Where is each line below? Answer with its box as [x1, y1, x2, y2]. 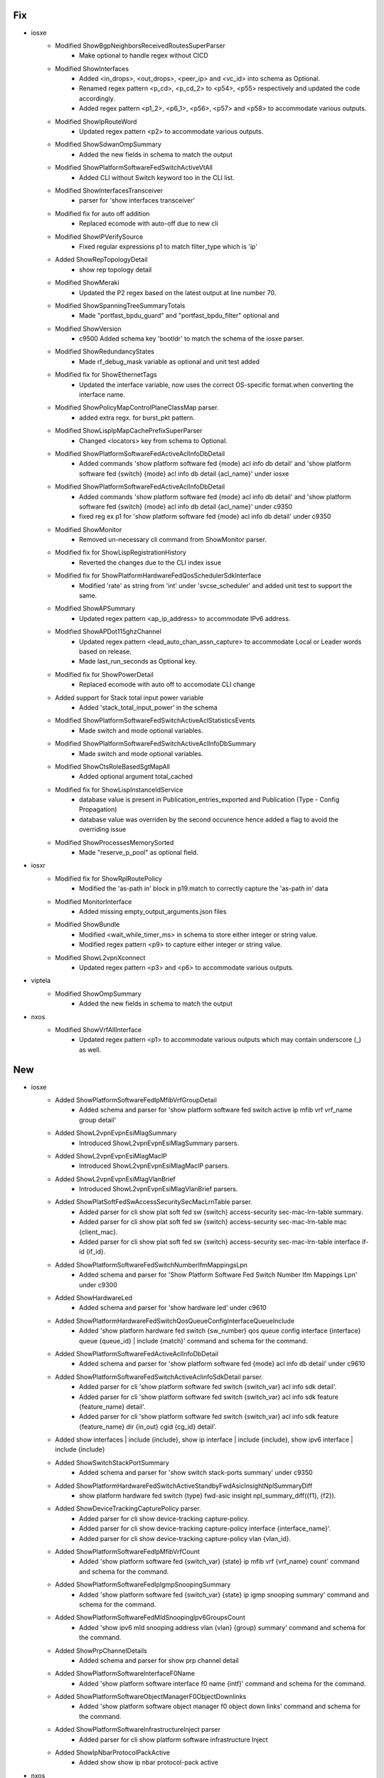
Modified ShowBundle [55, 920, 120, 929]
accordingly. [79, 94, 115, 102]
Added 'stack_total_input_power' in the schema [79, 703, 218, 711]
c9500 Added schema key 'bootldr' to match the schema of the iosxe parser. [79, 334, 304, 343]
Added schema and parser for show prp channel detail [79, 1656, 239, 1664]
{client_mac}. [79, 1228, 118, 1236]
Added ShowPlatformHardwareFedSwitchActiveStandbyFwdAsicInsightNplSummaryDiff [55, 1481, 313, 1490]
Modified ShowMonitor [55, 525, 122, 533]
